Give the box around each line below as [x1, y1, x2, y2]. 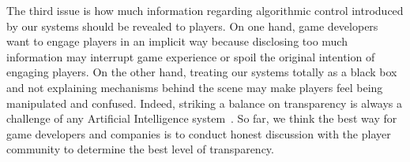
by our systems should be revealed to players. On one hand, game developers [6, 17, 378, 34]
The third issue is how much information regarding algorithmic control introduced [6, 2, 404, 18]
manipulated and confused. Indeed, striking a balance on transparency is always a [6, 94, 403, 111]
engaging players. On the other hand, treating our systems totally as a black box [6, 64, 397, 80]
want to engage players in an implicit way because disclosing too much [6, 33, 348, 50]
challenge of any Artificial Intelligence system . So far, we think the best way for [6, 110, 397, 127]
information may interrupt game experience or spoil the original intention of [6, 48, 375, 64]
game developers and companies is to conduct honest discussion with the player [6, 125, 391, 142]
